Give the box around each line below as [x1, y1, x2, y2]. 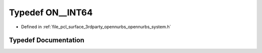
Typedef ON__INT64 [9, 7, 93, 18]
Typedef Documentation [9, 36, 84, 44]
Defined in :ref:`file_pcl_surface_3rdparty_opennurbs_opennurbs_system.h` [21, 24, 171, 30]
